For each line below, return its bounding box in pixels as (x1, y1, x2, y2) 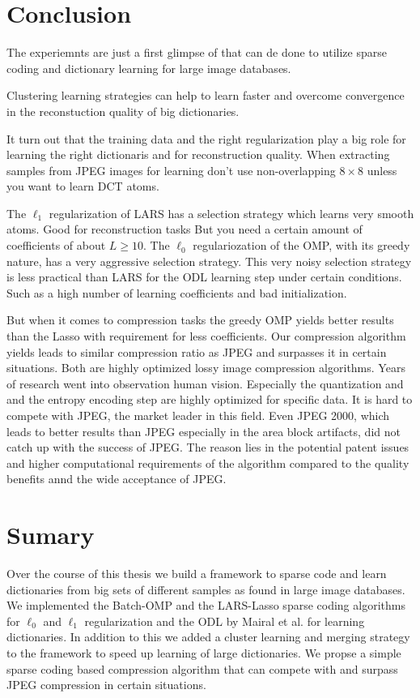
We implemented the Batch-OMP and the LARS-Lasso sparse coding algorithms (6, 597, 405, 614)
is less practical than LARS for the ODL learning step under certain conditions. (6, 268, 402, 285)
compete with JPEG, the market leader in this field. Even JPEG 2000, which (6, 407, 390, 423)
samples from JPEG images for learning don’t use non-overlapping (6, 161, 336, 178)
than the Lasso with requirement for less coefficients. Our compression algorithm (6, 328, 406, 345)
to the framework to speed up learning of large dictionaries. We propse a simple (6, 644, 401, 662)
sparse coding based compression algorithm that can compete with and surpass (6, 660, 398, 677)
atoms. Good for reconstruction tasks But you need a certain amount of (6, 221, 363, 238)
